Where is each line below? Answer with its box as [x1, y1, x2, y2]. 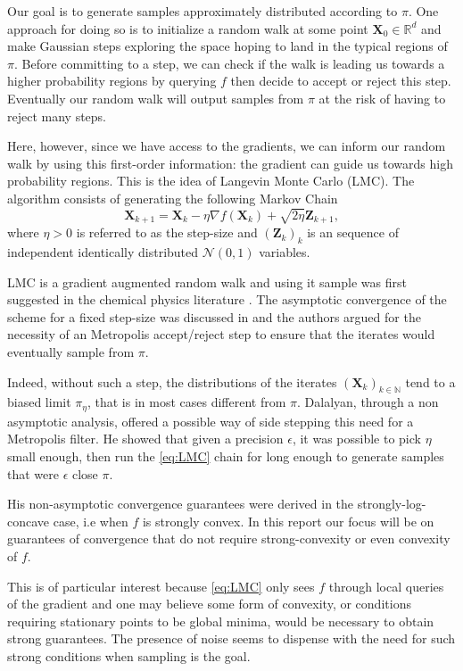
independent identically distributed [7, 242, 199, 261]
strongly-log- [357, 494, 426, 513]
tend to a [405, 372, 456, 391]
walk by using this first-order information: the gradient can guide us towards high [7, 153, 453, 172]
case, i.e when [53, 511, 128, 530]
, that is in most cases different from [87, 393, 286, 411]
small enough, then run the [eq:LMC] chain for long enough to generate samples [7, 446, 444, 465]
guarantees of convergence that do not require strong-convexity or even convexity [7, 529, 451, 548]
